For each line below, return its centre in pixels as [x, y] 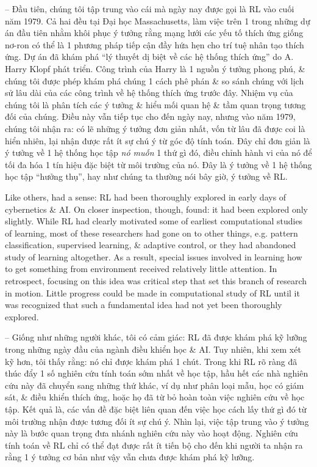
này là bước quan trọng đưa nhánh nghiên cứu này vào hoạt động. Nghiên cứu [151, 433]
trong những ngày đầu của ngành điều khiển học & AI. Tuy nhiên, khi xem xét [153, 349]
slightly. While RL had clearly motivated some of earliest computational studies [154, 221]
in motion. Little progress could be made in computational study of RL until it [152, 292]
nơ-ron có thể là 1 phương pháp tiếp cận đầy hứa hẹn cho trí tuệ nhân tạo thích [155, 44]
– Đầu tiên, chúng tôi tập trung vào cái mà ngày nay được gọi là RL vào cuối [150, 9]
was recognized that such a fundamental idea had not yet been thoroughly [144, 305]
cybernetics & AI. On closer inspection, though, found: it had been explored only [157, 209]
